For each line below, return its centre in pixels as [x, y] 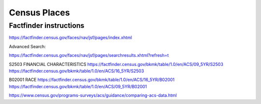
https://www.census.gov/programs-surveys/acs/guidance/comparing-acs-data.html [93, 95]
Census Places [39, 13]
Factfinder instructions [47, 26]
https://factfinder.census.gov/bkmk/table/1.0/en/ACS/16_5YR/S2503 [77, 71]
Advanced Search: [27, 46]
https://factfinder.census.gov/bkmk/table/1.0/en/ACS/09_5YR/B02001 [78, 86]
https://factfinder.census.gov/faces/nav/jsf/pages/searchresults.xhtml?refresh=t [89, 55]
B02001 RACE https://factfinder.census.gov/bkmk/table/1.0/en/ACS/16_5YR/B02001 [92, 80]
